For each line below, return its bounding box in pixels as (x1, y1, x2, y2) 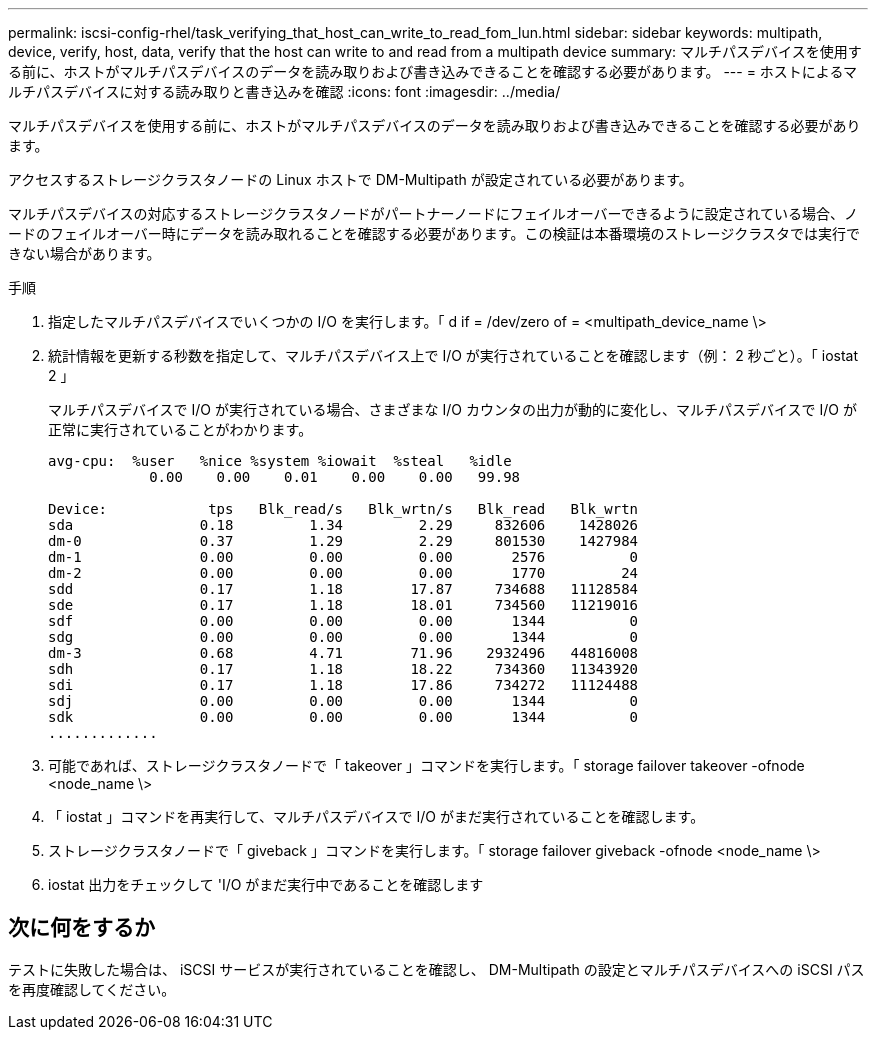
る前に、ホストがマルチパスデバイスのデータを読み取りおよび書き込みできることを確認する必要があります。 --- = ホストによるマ (8, 63, 857, 80)
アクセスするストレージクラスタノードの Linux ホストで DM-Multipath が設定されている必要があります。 (8, 171, 693, 188)
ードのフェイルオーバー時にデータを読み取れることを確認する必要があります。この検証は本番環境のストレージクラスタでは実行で (8, 225, 860, 242)
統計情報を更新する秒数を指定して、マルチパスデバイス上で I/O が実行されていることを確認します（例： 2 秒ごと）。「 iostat (48, 347, 859, 364)
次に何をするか (8, 915, 155, 941)
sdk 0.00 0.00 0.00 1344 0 (48, 709, 639, 725)
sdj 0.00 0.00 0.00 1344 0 (48, 693, 639, 709)
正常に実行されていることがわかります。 (48, 421, 313, 438)
